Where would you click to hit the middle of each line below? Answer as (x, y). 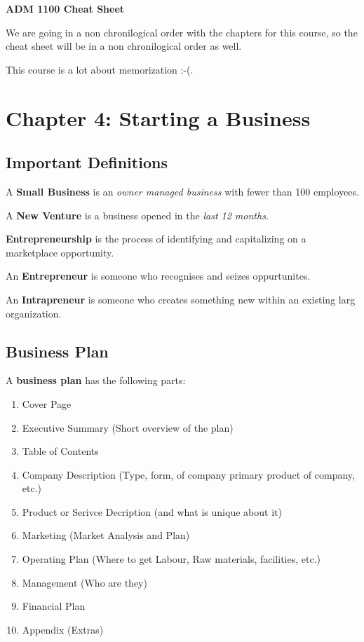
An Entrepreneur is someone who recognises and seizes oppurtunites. (158, 276)
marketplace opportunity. (60, 252)
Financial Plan (54, 606)
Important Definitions (87, 162)
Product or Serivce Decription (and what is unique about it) (152, 511)
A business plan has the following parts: (96, 380)
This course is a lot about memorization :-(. (100, 69)
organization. (34, 313)
